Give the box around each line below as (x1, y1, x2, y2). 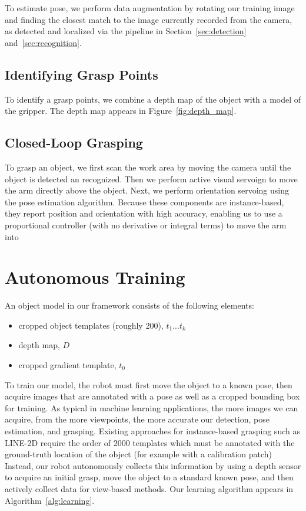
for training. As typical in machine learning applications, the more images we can (5, 401, 298, 414)
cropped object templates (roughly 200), (18, 319, 164, 331)
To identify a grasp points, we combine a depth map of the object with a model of (5, 93, 301, 105)
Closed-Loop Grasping (5, 133, 143, 152)
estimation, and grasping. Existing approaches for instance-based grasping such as (5, 425, 300, 437)
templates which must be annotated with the (132, 436, 295, 448)
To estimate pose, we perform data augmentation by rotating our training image (5, 2, 295, 14)
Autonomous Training (5, 265, 185, 289)
